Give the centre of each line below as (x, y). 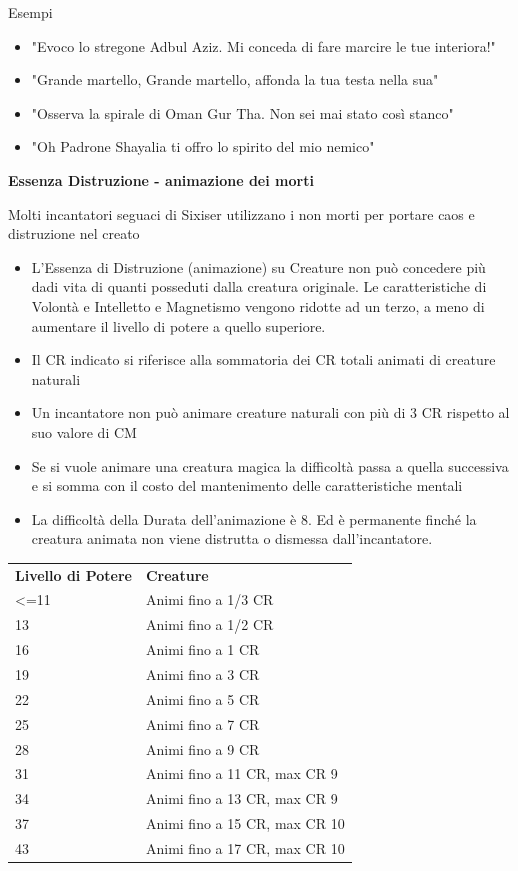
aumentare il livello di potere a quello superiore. (178, 325)
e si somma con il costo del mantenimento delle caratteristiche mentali (247, 485)
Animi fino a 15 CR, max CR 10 (245, 823)
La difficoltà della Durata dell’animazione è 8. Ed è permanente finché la (254, 518)
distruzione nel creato (74, 233)
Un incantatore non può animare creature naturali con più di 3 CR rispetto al (270, 412)
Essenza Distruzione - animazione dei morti (161, 179)
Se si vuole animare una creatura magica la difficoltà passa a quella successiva (270, 465)
